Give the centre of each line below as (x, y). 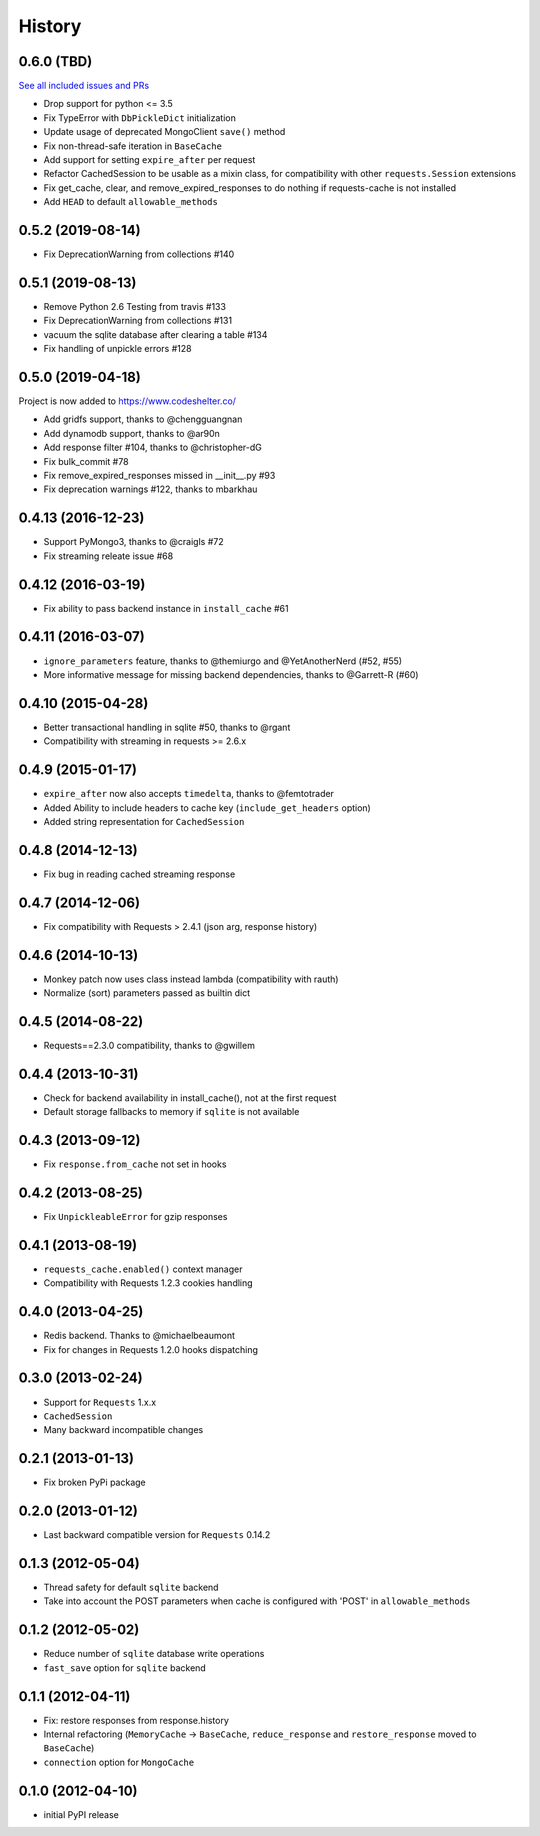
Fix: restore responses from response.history (136, 1720)
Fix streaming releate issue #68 (108, 556)
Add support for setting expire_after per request (149, 160)
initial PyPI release (81, 1814)
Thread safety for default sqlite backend (131, 1587)
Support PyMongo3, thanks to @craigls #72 (133, 542)
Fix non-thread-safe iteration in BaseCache (132, 146)
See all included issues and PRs (84, 86)
